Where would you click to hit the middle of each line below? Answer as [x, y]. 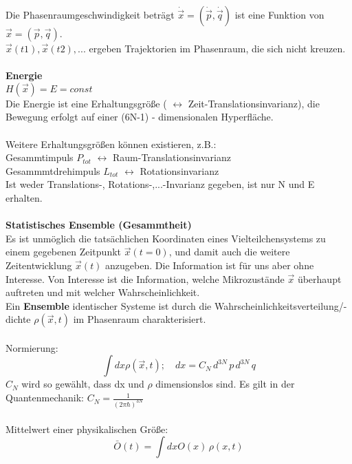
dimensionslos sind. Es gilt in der [225, 384]
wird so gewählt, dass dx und [83, 384]
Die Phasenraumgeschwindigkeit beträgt [90, 14]
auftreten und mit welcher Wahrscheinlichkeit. [103, 292]
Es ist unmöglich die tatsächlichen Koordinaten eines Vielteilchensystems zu [166, 238]
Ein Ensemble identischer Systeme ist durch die [109, 305]
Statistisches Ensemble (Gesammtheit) [99, 225]
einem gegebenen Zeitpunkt [63, 252]
